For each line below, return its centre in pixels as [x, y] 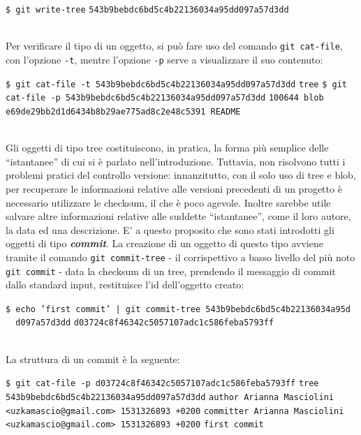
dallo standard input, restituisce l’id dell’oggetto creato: [125, 285]
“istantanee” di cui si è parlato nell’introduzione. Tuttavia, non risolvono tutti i [176, 161]
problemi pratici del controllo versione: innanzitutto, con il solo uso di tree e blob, [181, 175]
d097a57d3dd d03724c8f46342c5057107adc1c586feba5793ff [145, 323]
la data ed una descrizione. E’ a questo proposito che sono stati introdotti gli [170, 229]
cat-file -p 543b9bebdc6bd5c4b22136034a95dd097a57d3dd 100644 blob [165, 98]
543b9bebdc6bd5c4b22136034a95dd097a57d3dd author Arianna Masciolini [170, 397]
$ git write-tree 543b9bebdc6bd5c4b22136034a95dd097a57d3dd [147, 10]
